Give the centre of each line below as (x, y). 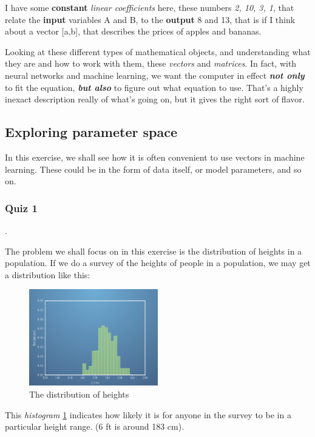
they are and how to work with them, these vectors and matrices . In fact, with (151, 63)
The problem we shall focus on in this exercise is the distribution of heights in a (154, 251)
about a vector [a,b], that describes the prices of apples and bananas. (133, 31)
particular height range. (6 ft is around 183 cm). (95, 426)
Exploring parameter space (91, 132)
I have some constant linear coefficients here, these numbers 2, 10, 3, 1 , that (150, 7)
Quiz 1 (21, 208)
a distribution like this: (48, 274)
